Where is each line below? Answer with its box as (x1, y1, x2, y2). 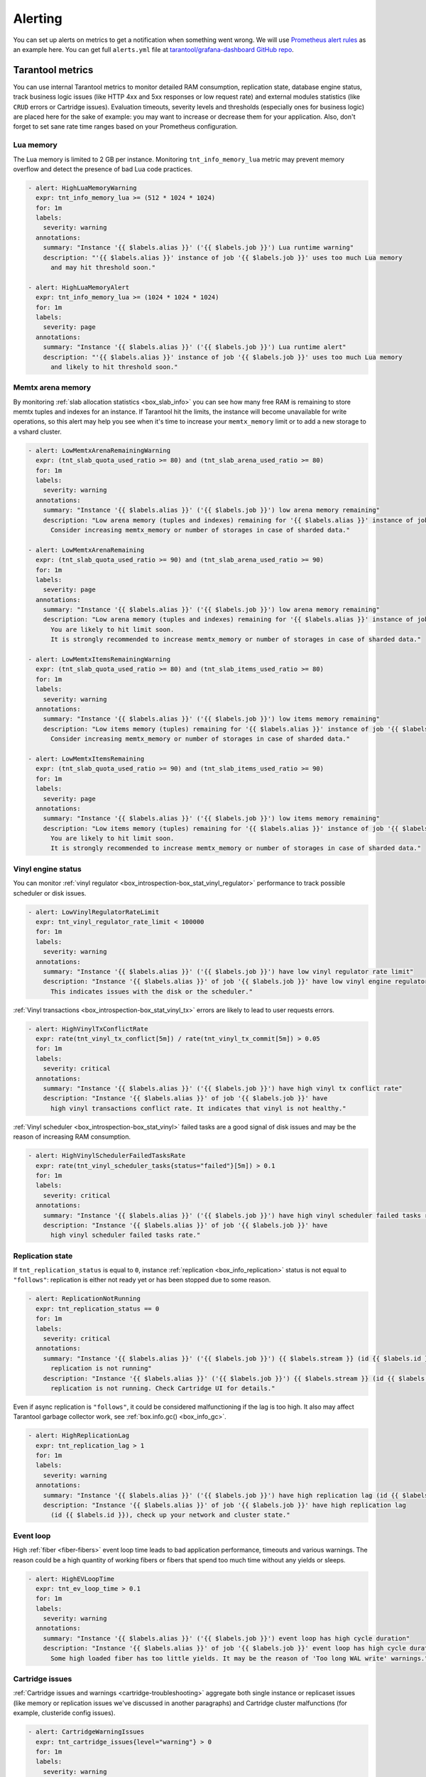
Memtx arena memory (13, 382, 92, 392)
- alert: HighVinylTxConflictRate (28, 1024, 148, 1033)
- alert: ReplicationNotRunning (28, 1294, 141, 1303)
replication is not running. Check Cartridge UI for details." (50, 1384, 275, 1392)
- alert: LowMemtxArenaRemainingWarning (28, 446, 170, 454)
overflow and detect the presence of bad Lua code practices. (13, 164, 193, 173)
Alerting (13, 11, 63, 26)
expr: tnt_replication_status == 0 (35, 1304, 160, 1313)
